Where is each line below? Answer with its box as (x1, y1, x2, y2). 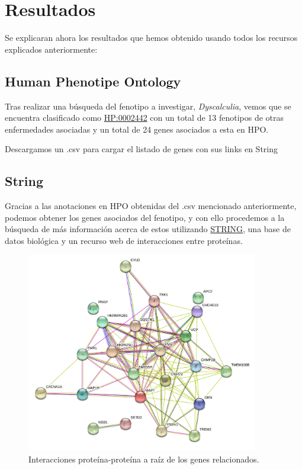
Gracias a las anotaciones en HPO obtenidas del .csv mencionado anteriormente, (5, 200, 297, 212)
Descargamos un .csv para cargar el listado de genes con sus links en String (5, 143, 278, 155)
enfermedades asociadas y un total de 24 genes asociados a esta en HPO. (5, 123, 269, 135)
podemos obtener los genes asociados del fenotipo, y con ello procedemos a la (5, 211, 285, 223)
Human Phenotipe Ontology (5, 72, 181, 90)
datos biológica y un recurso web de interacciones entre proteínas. (5, 234, 243, 246)
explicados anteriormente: (5, 43, 98, 55)
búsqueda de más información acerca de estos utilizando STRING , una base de (5, 223, 291, 235)
